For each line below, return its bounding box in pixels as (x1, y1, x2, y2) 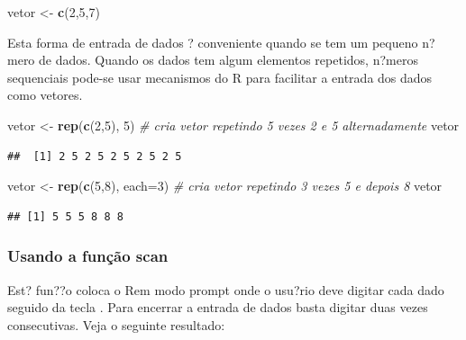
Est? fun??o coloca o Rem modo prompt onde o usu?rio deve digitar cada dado (7, 280, 444, 299)
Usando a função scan (7, 245, 169, 267)
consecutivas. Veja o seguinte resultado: (7, 315, 225, 334)
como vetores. (7, 85, 83, 104)
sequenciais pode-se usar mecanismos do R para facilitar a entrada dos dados (7, 67, 433, 86)
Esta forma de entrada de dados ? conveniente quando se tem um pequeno (7, 32, 418, 51)
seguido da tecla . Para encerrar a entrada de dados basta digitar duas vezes (7, 298, 428, 317)
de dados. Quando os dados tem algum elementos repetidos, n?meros (39, 50, 418, 69)
